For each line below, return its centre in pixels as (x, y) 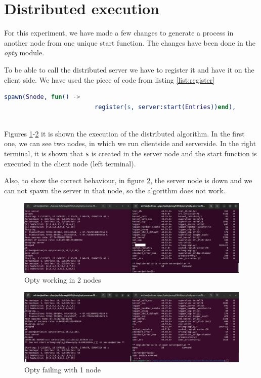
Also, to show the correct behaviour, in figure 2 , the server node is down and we (128, 180)
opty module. (24, 53)
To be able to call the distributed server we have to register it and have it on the (129, 69)
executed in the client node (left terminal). (70, 163)
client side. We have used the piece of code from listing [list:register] (110, 79)
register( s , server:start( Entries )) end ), (165, 107)
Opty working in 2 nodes (63, 280)
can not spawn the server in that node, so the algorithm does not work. (115, 190)
